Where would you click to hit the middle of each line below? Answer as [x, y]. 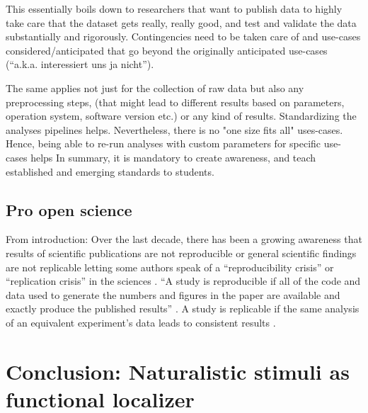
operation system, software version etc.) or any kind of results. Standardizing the [181, 116]
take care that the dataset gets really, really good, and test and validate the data [181, 22]
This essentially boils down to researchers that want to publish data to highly [174, 9]
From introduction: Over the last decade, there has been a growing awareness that [184, 239]
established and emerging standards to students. [110, 171]
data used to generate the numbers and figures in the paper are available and [173, 294]
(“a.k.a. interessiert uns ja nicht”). [80, 64]
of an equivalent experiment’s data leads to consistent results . [141, 322]
